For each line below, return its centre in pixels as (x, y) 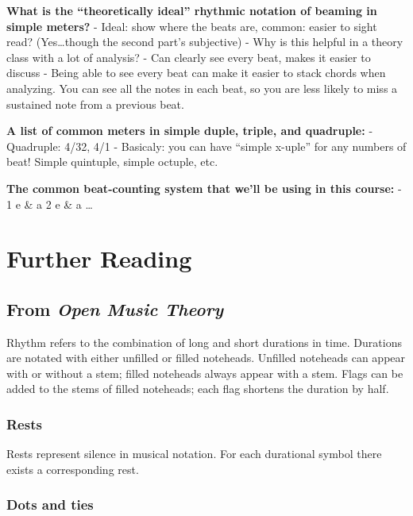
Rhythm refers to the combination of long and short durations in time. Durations (204, 342)
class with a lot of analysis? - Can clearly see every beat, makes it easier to (189, 57)
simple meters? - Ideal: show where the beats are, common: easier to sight (192, 26)
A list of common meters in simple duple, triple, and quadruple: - (190, 131)
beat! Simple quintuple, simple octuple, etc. (112, 162)
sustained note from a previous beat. (95, 104)
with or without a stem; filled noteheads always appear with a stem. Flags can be (205, 373)
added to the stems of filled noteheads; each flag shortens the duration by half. (198, 389)
